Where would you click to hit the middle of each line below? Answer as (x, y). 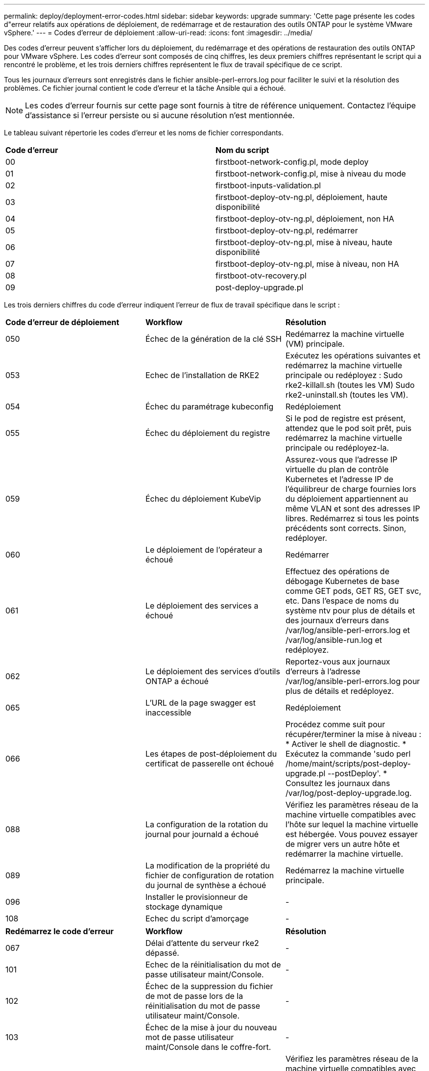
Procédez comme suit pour (335, 724)
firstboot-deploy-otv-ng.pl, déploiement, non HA (305, 219)
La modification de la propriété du (208, 866)
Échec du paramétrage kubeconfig (209, 407)
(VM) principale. (315, 344)
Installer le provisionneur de (196, 897)
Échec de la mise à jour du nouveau (211, 1027)
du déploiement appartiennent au (347, 499)
